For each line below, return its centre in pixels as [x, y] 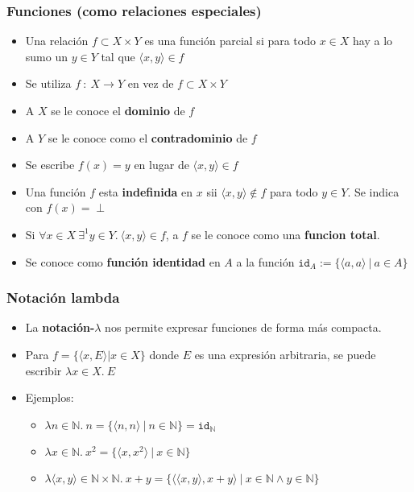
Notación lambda [63, 298]
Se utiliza [48, 83]
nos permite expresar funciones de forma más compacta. [243, 327]
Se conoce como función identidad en [123, 261]
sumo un [46, 56]
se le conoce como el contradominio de [148, 137]
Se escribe [50, 165]
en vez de [151, 83]
